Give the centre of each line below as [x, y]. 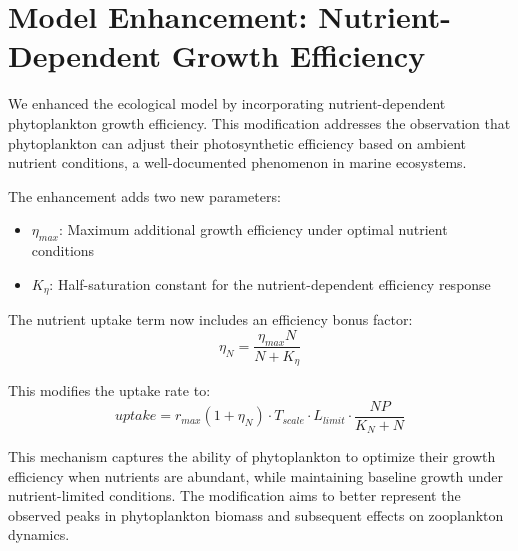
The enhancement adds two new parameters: [144, 195]
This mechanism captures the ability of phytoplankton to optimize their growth [252, 456]
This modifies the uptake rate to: [109, 390]
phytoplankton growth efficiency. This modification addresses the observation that [259, 122]
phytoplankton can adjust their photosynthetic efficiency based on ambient [237, 142]
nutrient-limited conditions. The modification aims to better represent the [234, 495]
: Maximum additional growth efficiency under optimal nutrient [253, 229]
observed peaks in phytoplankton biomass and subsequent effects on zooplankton [256, 514]
